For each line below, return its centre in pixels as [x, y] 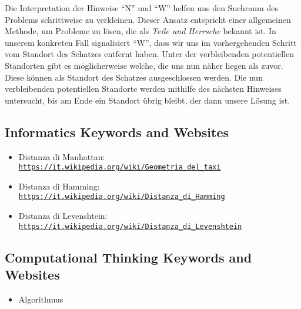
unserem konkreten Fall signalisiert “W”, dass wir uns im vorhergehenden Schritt [151, 42]
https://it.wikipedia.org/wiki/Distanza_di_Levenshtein [130, 226]
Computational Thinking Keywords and [128, 257]
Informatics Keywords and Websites [117, 132]
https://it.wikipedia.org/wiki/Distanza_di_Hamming [122, 197]
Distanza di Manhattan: [62, 156]
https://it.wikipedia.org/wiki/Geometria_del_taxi [120, 167]
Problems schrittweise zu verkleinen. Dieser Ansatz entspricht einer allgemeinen [148, 19]
